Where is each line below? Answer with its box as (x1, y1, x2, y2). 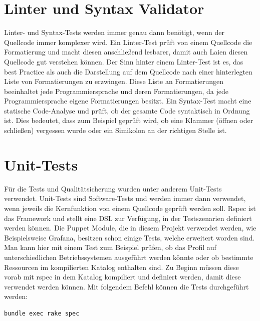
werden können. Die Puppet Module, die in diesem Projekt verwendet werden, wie (4, 222, 256, 233)
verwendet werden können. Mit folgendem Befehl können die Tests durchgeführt (4, 281, 249, 291)
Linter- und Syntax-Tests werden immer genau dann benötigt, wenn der (4, 27, 224, 37)
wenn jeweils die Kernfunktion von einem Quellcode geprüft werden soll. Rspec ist (4, 202, 256, 213)
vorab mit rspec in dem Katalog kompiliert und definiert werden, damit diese (4, 271, 241, 282)
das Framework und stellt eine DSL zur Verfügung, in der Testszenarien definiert (4, 212, 252, 223)
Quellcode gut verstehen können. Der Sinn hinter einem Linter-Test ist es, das (4, 56, 243, 66)
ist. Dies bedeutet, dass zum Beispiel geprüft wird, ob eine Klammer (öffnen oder (4, 115, 253, 125)
